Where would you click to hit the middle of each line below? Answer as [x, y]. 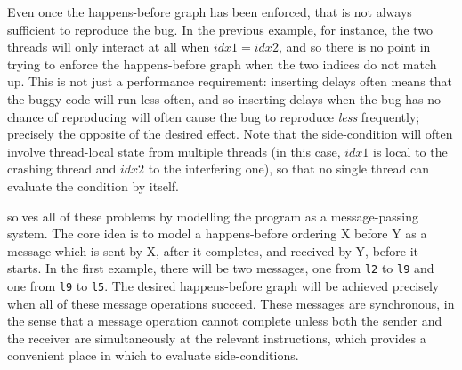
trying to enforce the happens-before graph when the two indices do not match [222, 64]
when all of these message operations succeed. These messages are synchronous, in [231, 303]
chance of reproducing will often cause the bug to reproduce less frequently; [214, 116]
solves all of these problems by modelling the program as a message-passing [213, 216]
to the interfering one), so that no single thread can [289, 169]
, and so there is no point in [354, 47]
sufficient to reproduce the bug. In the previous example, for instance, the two [220, 29]
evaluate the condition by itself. [93, 185]
